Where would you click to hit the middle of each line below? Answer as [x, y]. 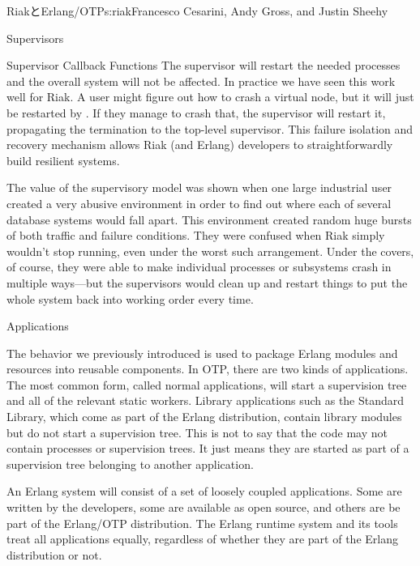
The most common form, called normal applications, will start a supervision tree [207, 384]
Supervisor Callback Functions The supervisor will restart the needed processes [204, 65]
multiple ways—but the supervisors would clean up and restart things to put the [207, 282]
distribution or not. [54, 554]
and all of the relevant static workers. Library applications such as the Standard [206, 400]
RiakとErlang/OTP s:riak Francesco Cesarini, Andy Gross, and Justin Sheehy [197, 11]
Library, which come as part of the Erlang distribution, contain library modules [204, 417]
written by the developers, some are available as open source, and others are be [204, 507]
